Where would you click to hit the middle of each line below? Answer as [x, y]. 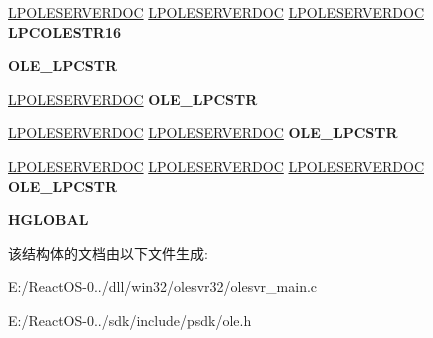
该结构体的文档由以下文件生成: [108, 252]
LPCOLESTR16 [65, 31]
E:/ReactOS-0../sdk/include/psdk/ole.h [130, 319]
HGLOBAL [48, 219]
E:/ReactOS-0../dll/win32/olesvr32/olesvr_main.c [163, 286]
